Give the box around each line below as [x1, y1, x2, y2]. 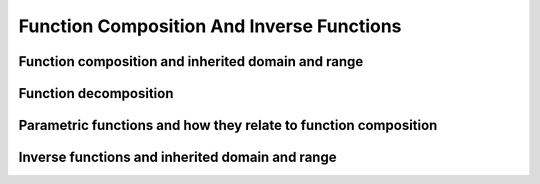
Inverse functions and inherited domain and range [18, 149, 337, 166]
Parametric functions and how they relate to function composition [18, 117, 438, 134]
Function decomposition [18, 85, 174, 102]
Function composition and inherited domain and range [18, 53, 364, 70]
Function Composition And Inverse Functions [18, 15, 402, 37]
